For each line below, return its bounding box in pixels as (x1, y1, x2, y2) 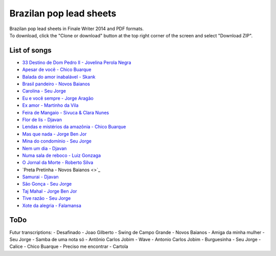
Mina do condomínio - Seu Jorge (22, 138, 92, 144)
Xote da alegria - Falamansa (22, 202, 82, 208)
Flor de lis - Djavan (22, 117, 62, 123)
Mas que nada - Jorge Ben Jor (22, 131, 87, 137)
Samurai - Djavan (22, 174, 59, 180)
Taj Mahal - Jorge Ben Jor (22, 188, 77, 194)
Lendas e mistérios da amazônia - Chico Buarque (22, 124, 126, 130)
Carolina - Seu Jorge (22, 88, 66, 94)
